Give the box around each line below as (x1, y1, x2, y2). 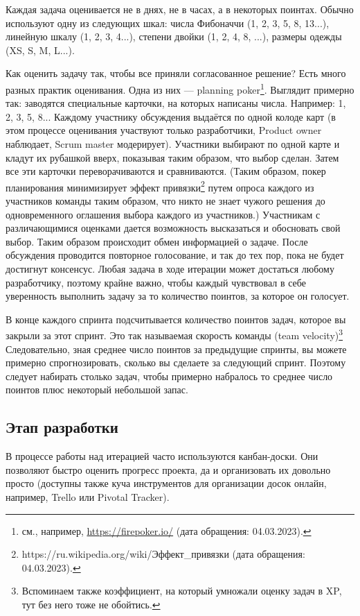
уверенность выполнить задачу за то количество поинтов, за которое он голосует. (6, 289, 350, 303)
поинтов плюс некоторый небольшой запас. (6, 382, 188, 397)
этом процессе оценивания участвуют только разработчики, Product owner (6, 123, 322, 137)
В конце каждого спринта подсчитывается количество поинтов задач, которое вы (6, 311, 346, 326)
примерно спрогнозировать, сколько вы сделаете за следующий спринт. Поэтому (6, 355, 346, 370)
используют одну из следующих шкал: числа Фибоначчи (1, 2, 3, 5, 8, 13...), (6, 15, 330, 30)
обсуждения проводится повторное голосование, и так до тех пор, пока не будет (6, 248, 344, 262)
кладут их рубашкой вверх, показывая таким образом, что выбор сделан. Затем (6, 150, 339, 164)
